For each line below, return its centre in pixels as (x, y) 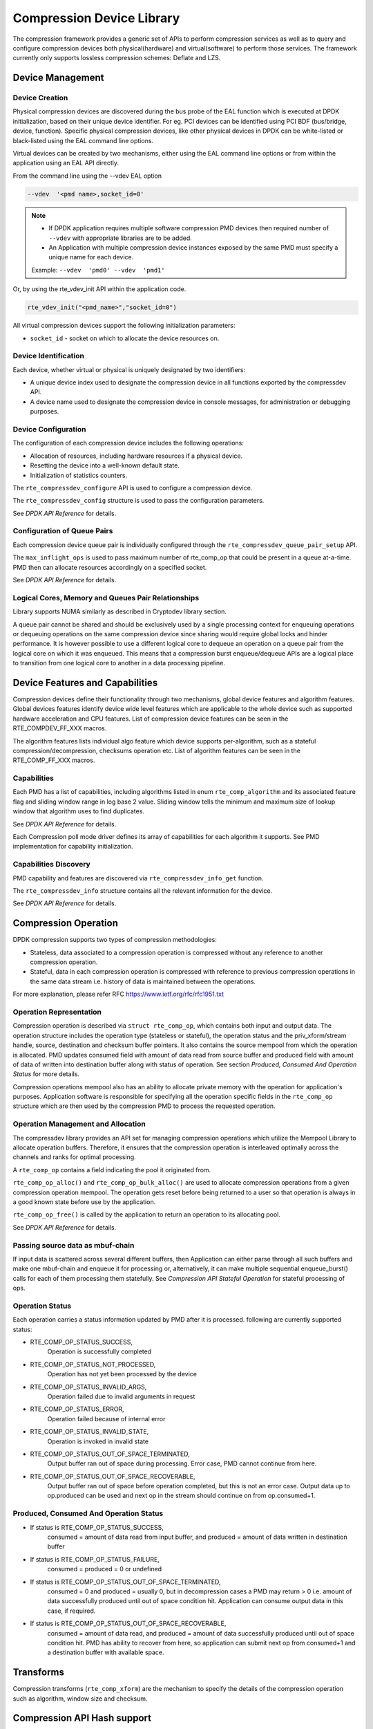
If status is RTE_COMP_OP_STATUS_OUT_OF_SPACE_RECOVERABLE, (128, 1624)
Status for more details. (46, 1074)
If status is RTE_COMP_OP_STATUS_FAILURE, (95, 1559)
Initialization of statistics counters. (79, 475)
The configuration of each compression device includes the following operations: (128, 443)
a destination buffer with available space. (106, 1652)
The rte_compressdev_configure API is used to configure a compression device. (133, 488)
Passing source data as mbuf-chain (74, 1245)
